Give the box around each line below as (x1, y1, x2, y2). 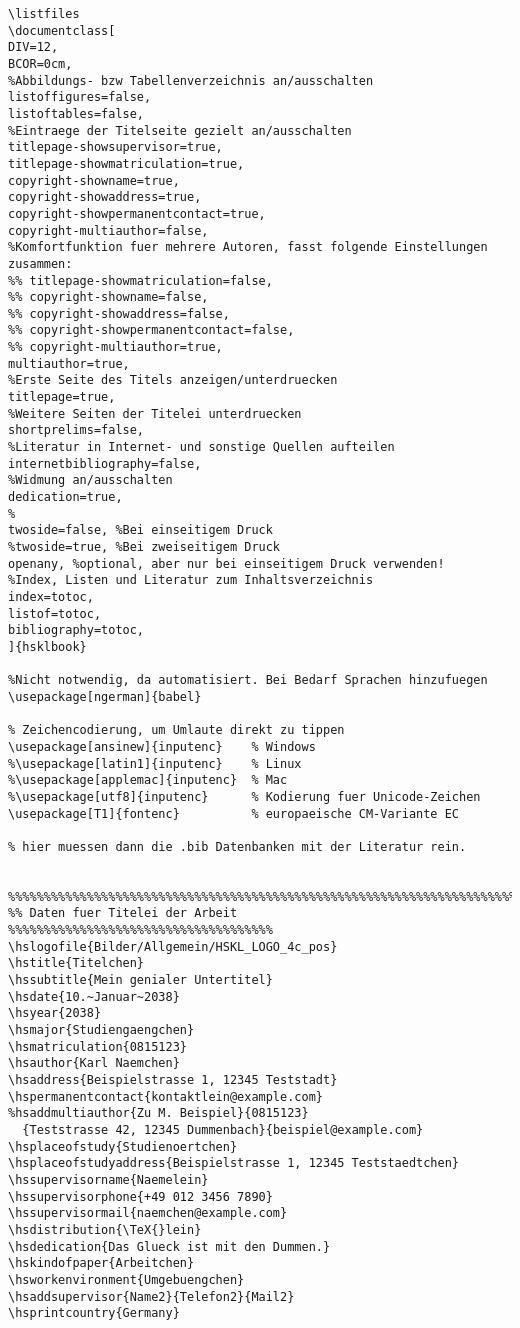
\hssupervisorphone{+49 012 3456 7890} (8, 1189, 273, 1204)
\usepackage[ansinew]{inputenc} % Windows (8, 739, 316, 754)
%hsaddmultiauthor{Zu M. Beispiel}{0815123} (8, 1106, 309, 1121)
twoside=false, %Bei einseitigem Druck (8, 523, 273, 538)
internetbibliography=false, (8, 456, 202, 471)
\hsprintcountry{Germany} (8, 1306, 180, 1321)
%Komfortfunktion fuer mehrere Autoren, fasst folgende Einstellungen (8, 240, 488, 255)
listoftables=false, (8, 106, 145, 121)
